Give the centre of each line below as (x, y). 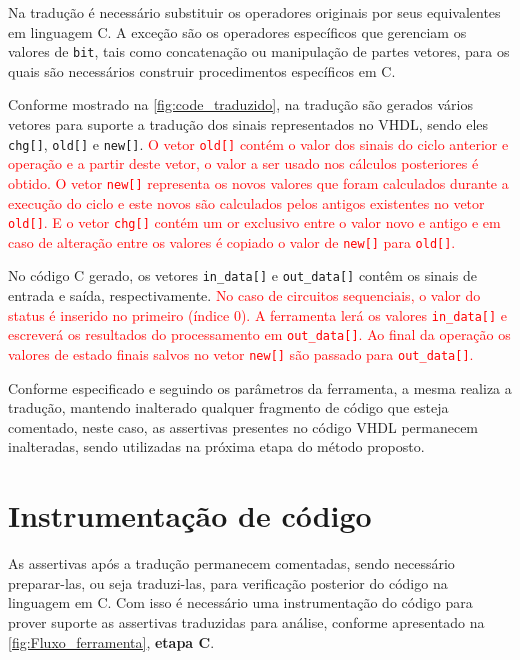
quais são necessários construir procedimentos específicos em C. (202, 70)
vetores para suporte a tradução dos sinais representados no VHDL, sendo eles (248, 124)
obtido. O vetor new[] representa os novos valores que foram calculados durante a (258, 182)
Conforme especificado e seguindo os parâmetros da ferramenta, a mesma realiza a (260, 387)
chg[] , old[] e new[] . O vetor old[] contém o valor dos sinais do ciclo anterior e (258, 143)
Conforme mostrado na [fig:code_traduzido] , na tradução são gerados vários (240, 104)
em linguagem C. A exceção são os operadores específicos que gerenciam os (237, 31)
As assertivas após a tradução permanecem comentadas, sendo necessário (231, 563)
